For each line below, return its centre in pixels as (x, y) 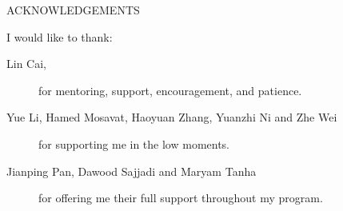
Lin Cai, (26, 64)
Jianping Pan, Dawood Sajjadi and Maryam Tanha (132, 171)
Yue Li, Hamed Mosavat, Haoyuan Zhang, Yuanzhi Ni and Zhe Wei (172, 117)
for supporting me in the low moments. (134, 143)
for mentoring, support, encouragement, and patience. (170, 90)
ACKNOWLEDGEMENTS (73, 10)
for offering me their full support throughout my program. (181, 198)
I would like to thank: (60, 36)
